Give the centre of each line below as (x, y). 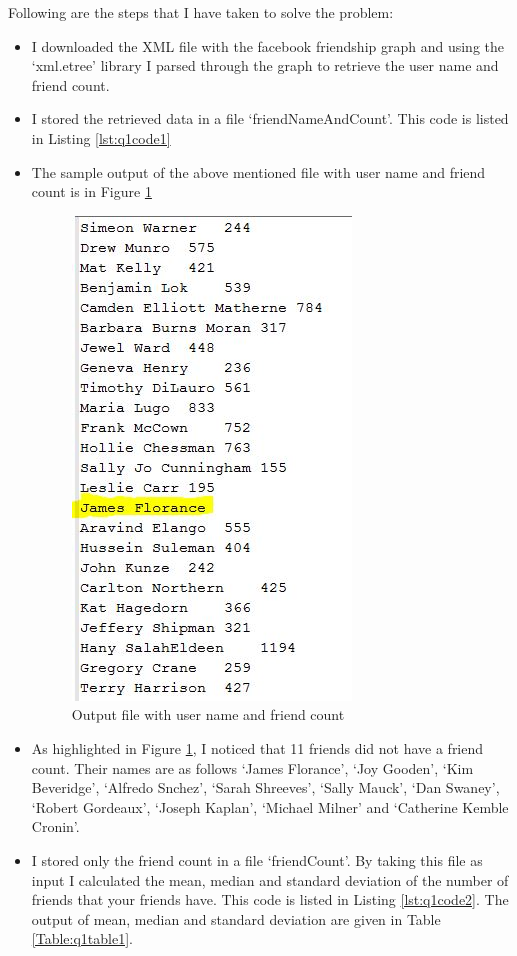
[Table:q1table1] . (82, 938)
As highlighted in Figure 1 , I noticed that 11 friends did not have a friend (257, 747)
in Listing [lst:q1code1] (101, 137)
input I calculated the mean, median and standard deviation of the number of (270, 879)
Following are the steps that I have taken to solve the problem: (201, 12)
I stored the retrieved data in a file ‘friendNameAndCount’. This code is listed (270, 118)
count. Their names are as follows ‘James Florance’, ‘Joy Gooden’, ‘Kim (252, 767)
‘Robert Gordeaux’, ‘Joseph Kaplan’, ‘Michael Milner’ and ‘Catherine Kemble (270, 806)
